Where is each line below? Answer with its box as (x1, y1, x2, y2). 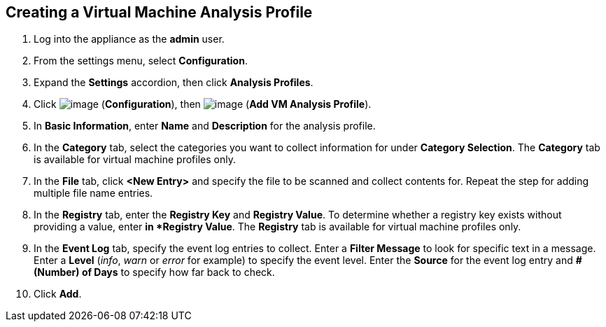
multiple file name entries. (34, 187, 153, 200)
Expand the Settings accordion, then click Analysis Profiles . (34, 76, 313, 89)
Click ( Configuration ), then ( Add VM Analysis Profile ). (34, 98, 372, 111)
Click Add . (34, 288, 82, 300)
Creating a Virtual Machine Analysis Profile (6, 4, 313, 21)
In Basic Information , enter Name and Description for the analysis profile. (34, 120, 376, 132)
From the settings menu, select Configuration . (34, 55, 248, 67)
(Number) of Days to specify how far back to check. (34, 266, 275, 279)
